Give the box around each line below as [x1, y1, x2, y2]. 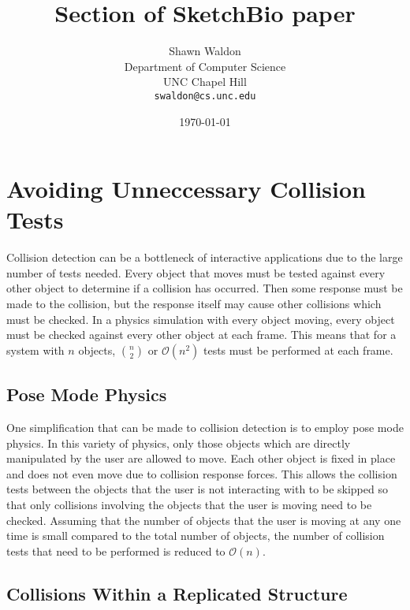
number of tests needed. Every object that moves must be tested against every [6, 264, 386, 281]
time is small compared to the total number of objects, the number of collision [6, 527, 385, 544]
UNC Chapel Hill [163, 73, 247, 90]
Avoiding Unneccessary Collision [6, 173, 366, 205]
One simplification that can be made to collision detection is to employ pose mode [6, 419, 404, 436]
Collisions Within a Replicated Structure [6, 581, 348, 605]
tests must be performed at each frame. [203, 341, 393, 358]
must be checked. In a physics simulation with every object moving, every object [6, 311, 395, 327]
